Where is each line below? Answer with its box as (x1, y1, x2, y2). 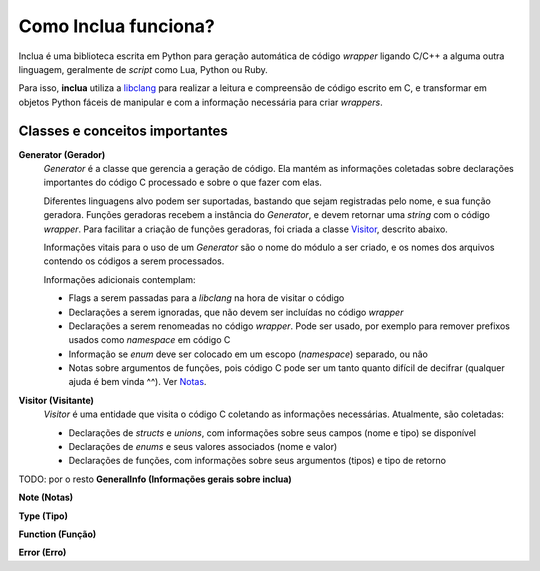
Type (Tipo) (18, 510, 69, 522)
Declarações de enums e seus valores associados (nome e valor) (68, 441, 338, 453)
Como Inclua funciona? (18, 15, 215, 37)
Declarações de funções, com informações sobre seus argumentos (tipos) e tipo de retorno (68, 455, 447, 467)
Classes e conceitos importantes (18, 122, 229, 139)
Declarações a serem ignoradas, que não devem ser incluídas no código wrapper (68, 306, 404, 318)
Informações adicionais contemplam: (43, 273, 196, 285)
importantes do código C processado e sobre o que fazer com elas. (43, 176, 322, 189)
